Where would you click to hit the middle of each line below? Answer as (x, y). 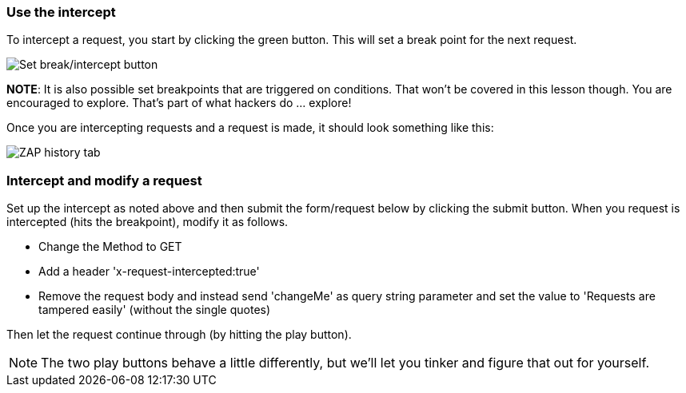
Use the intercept (61, 12)
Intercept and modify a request (104, 180)
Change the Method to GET (110, 247)
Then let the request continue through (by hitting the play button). (179, 335)
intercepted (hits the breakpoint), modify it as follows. (148, 222)
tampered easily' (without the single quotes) (155, 310)
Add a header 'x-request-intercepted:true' (149, 272)
